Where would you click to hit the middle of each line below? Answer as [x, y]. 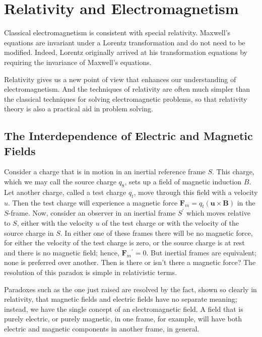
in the [246, 202]
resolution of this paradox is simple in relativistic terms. [90, 272]
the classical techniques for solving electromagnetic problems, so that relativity [126, 98]
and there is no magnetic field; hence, [62, 252]
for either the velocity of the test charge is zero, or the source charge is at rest [124, 243]
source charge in [29, 232]
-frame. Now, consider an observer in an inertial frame [92, 213]
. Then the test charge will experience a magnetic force [93, 202]
